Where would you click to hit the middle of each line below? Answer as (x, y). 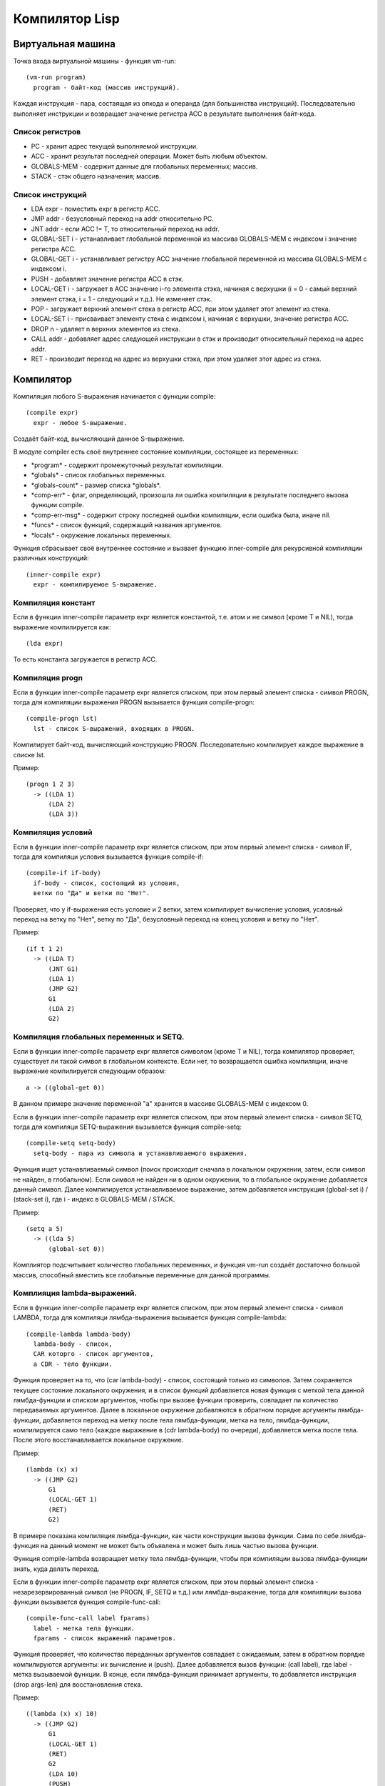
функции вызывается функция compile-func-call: (87, 1602)
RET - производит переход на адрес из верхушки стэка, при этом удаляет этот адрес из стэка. (176, 359)
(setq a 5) (45, 1229)
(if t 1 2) (45, 949)
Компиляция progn (48, 678)
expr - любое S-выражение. (80, 423)
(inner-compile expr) (63, 574)
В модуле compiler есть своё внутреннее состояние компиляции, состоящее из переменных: (156, 452)
